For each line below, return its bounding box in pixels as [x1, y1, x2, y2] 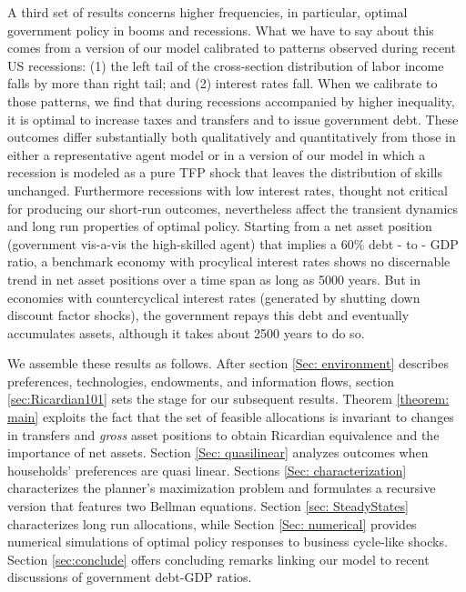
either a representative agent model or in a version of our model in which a [7, 145, 426, 164]
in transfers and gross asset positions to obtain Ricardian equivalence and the [7, 425, 440, 444]
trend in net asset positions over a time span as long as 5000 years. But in [7, 269, 420, 288]
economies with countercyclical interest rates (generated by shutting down [7, 287, 420, 306]
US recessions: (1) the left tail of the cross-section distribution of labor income [7, 55, 444, 75]
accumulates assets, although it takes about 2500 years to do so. [7, 323, 365, 342]
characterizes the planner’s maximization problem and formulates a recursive [7, 478, 436, 497]
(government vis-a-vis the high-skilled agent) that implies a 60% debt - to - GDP [7, 234, 459, 253]
